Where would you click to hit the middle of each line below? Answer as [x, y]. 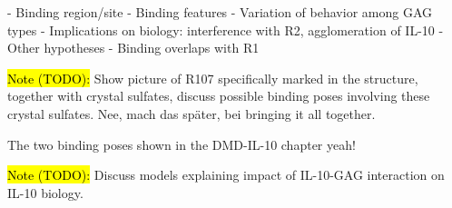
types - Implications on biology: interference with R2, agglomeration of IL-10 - [226, 30]
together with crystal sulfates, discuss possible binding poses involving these [219, 96]
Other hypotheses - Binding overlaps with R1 [133, 48]
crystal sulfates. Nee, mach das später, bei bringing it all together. [192, 113]
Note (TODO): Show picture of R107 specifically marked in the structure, [213, 78]
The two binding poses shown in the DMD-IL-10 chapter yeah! [182, 144]
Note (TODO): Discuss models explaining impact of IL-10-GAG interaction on [226, 175]
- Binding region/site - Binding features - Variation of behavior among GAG [220, 12]
